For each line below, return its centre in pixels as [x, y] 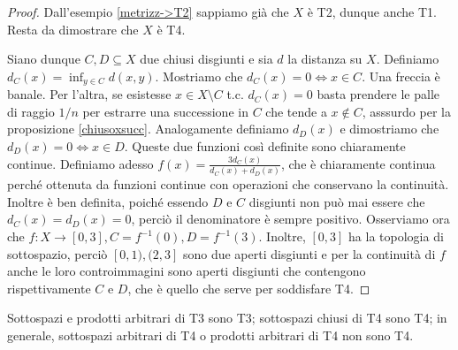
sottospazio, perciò [57, 253]
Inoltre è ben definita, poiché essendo [108, 201]
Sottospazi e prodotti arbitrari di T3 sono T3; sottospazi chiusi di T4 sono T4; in [227, 318]
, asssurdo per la [406, 111]
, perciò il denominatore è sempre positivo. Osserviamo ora [290, 219]
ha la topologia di [396, 236]
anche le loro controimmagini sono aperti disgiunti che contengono [187, 271]
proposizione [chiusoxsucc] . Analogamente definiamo [148, 129]
